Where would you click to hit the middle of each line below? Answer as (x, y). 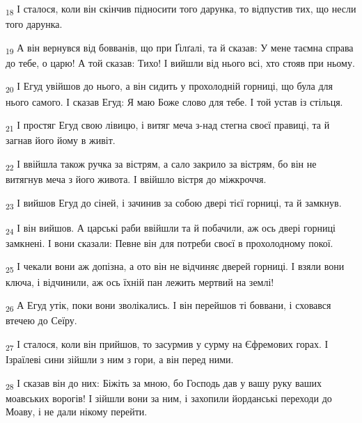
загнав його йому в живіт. (61, 140)
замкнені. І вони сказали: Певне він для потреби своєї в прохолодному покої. (170, 242)
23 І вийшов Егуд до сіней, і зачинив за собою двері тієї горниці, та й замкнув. (174, 203)
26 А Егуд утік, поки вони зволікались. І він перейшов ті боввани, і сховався (168, 306)
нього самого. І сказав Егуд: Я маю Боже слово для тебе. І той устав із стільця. (174, 101)
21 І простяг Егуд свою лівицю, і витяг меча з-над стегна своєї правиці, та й (168, 126)
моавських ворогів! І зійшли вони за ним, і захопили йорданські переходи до (169, 398)
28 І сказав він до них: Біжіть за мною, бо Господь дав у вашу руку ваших (164, 383)
